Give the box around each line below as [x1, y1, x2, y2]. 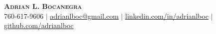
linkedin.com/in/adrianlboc [125, 10, 209, 21]
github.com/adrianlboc [4, 20, 74, 31]
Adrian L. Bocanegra [4, 1, 82, 11]
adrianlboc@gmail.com [50, 10, 119, 21]
